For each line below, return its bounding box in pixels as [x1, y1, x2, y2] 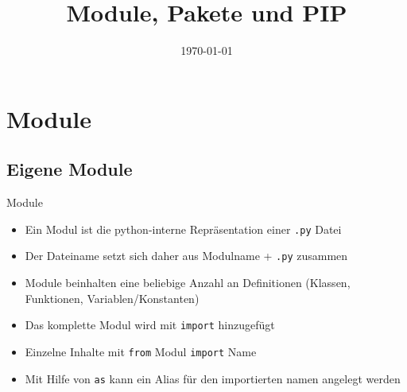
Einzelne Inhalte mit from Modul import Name [25, 343, 257, 359]
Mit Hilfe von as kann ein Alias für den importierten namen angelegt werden [25, 370, 401, 386]
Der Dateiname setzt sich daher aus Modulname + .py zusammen [25, 247, 348, 264]
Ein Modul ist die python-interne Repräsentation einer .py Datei [25, 220, 342, 237]
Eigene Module [6, 157, 133, 181]
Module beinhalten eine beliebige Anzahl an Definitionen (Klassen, [25, 274, 351, 291]
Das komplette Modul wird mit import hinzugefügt [25, 316, 275, 333]
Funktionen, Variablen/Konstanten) [25, 289, 200, 306]
